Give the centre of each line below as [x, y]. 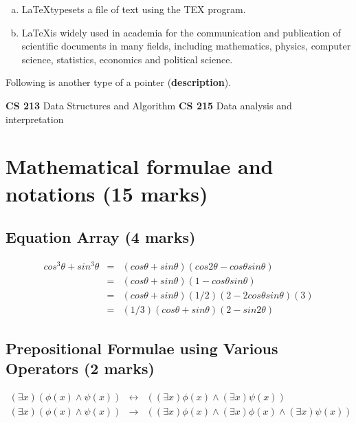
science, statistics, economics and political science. [127, 59]
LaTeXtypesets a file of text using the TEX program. [134, 9]
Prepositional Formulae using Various [142, 348]
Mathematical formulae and [140, 166]
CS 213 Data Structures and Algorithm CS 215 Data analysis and [149, 105]
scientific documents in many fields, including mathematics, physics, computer [186, 46]
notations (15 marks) [107, 193]
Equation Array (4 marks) [101, 237]
